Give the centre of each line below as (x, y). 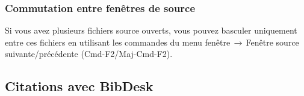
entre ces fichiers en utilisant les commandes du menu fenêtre (118, 42)
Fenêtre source (272, 42)
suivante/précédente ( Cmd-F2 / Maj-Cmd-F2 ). (89, 54)
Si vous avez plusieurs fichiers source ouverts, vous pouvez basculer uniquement (151, 30)
